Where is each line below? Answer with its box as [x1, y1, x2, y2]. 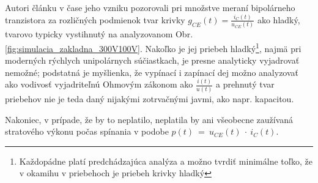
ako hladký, [257, 13, 300, 26]
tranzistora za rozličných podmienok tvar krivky [5, 13, 185, 26]
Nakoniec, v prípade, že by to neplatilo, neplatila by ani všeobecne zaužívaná [5, 113, 294, 125]
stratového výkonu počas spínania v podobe [5, 125, 169, 138]
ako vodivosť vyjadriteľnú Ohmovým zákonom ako [5, 78, 193, 91]
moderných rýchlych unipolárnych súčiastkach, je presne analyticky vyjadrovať [5, 54, 300, 67]
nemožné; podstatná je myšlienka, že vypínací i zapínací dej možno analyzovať [5, 65, 299, 78]
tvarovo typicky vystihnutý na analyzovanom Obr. [5, 28, 193, 40]
